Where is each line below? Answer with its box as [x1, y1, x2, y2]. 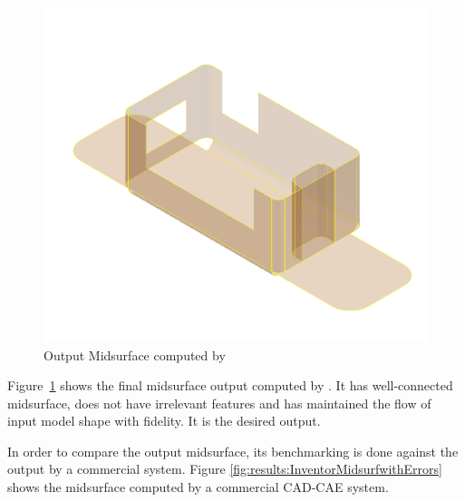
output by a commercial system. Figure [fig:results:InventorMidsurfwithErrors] [7, 459, 442, 478]
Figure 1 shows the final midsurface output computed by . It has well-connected [7, 376, 453, 395]
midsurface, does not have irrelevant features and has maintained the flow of [7, 393, 431, 412]
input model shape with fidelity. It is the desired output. [7, 411, 321, 430]
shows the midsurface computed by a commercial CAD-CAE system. [7, 477, 389, 497]
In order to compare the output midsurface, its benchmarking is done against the [7, 441, 459, 460]
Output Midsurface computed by [44, 345, 226, 364]
